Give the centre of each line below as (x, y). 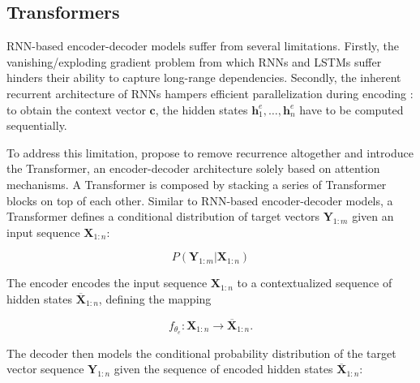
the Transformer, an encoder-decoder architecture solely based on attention (193, 168)
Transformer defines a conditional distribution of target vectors (163, 216)
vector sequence (45, 369)
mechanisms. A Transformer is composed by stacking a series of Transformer (197, 184)
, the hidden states (201, 109)
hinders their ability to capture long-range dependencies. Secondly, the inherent (204, 77)
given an (373, 216)
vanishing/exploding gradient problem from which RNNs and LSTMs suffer (194, 61)
